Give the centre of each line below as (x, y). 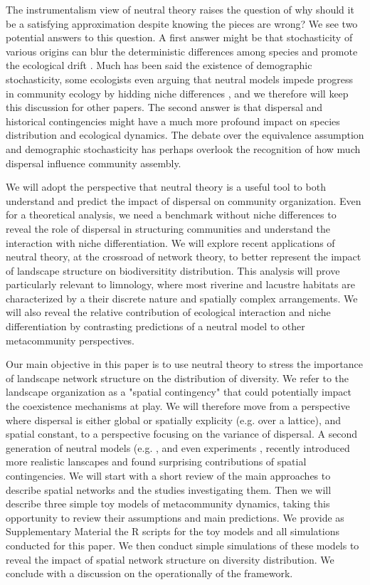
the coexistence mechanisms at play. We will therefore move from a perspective (178, 406)
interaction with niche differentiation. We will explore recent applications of (170, 242)
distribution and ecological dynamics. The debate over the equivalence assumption (185, 135)
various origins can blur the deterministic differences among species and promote (182, 51)
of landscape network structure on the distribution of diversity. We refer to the (178, 378)
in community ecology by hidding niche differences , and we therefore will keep (177, 93)
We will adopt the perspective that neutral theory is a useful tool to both (166, 187)
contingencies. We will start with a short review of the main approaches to (168, 475)
